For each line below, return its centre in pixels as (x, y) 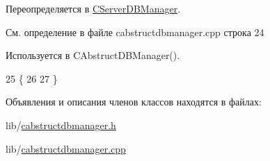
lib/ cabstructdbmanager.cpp (66, 148)
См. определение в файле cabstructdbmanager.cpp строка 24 (135, 32)
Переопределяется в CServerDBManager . (93, 8)
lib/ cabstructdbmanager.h (61, 125)
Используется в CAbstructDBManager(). (93, 55)
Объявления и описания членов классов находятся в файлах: (134, 102)
